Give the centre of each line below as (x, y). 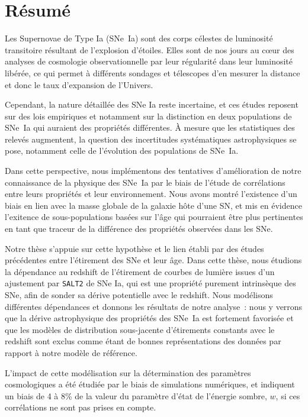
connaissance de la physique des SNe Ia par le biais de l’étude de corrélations (145, 182)
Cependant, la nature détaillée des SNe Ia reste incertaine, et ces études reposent (152, 104)
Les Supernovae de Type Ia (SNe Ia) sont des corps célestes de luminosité (139, 38)
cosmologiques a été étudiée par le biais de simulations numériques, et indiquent (150, 384)
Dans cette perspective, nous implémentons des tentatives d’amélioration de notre (153, 171)
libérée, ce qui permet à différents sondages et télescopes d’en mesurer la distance (153, 72)
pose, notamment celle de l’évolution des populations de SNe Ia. (122, 151)
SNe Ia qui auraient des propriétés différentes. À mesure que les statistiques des (150, 127)
